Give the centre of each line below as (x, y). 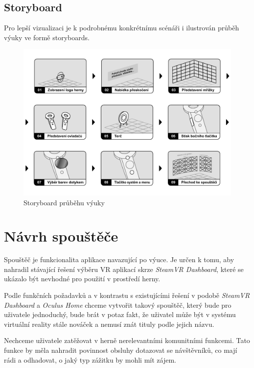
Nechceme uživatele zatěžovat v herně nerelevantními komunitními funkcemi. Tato (127, 340)
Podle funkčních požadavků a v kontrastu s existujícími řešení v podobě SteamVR (127, 295)
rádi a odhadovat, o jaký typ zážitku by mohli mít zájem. (90, 359)
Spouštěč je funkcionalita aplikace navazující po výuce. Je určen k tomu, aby (119, 259)
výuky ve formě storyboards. (47, 37)
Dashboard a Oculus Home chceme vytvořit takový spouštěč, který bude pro (118, 305)
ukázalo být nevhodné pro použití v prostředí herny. (82, 279)
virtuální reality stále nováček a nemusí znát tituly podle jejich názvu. (109, 324)
